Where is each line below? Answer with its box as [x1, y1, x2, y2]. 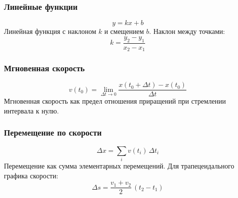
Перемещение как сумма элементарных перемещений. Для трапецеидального [4, 161, 235, 171]
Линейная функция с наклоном [4, 26, 96, 36]
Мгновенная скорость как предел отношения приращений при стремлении [4, 96, 226, 106]
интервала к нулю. [4, 105, 59, 115]
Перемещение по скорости [4, 126, 102, 139]
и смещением [104, 26, 144, 36]
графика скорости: [4, 170, 59, 180]
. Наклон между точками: [149, 26, 225, 36]
